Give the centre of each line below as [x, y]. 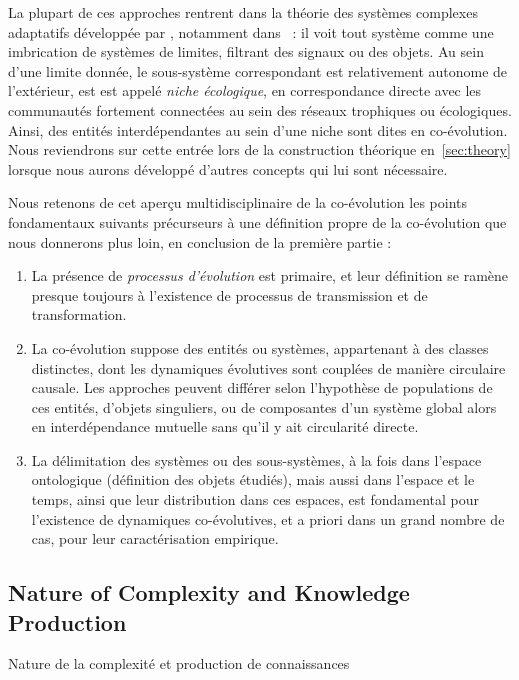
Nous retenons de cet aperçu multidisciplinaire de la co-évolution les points [237, 202]
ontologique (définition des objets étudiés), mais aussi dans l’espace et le [253, 479]
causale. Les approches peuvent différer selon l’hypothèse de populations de [262, 387]
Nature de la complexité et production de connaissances [179, 663]
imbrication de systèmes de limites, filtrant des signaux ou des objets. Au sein [246, 51]
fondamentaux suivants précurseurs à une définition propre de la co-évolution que [257, 221]
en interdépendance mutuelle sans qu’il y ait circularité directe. [225, 426]
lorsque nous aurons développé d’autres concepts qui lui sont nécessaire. [228, 168]
